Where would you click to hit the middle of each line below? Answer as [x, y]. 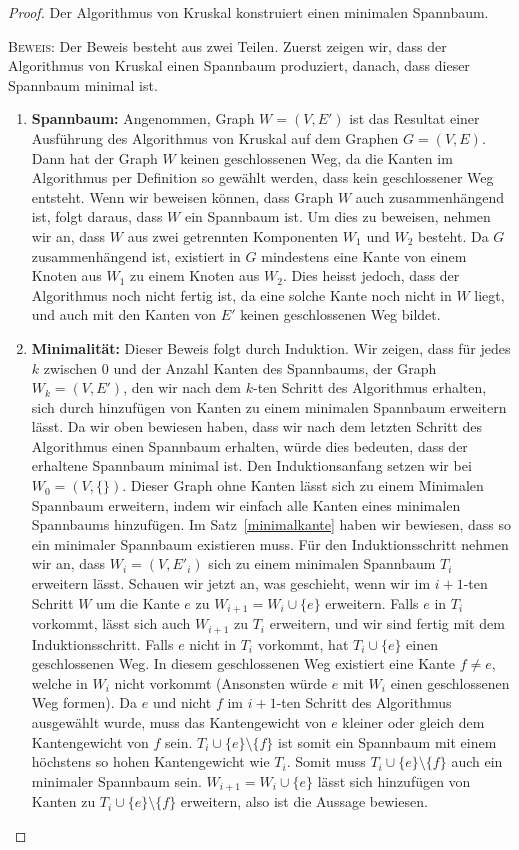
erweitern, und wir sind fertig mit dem [387, 623]
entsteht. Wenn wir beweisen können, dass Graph [182, 196]
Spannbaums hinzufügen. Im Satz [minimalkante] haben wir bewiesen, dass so [271, 524]
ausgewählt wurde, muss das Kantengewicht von [179, 721]
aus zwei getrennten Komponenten [233, 235]
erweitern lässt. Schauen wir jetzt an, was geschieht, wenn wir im [231, 583]
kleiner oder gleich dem [413, 721]
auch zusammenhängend [430, 196]
